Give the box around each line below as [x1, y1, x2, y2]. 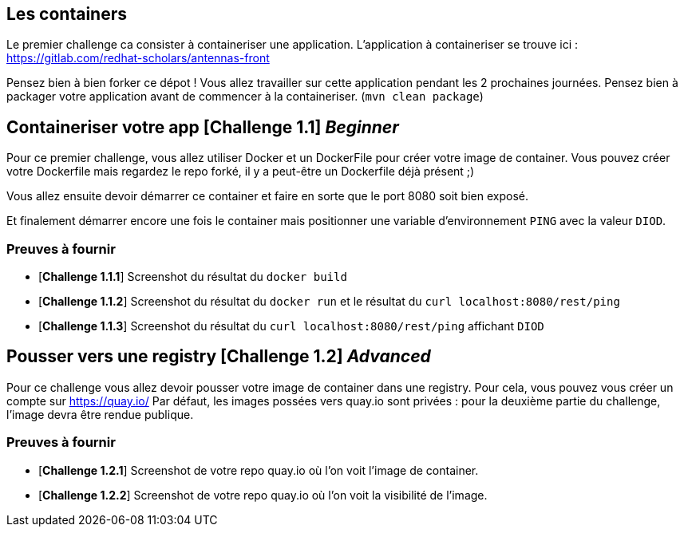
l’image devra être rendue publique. [6, 407, 194, 421]
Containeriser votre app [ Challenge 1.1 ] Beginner [6, 116, 399, 137]
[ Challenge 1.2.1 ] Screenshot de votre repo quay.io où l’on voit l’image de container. [38, 463, 479, 477]
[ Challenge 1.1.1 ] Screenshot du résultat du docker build [38, 270, 347, 284]
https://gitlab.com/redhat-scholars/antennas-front [6, 51, 270, 65]
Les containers [6, 4, 127, 24]
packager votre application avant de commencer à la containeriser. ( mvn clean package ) [6, 89, 484, 104]
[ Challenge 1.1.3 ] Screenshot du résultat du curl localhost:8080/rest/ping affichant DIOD [38, 319, 544, 334]
